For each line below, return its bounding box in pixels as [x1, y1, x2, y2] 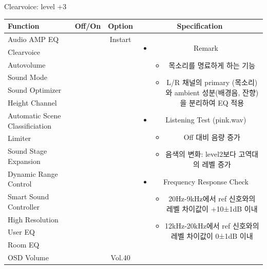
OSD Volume [8, 252, 49, 263]
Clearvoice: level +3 [4, 1, 67, 11]
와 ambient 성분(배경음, [165, 87, 240, 98]
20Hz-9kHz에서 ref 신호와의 [168, 193, 256, 204]
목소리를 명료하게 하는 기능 [168, 59, 256, 70]
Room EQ [8, 239, 40, 250]
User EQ [8, 226, 35, 237]
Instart [109, 33, 131, 44]
